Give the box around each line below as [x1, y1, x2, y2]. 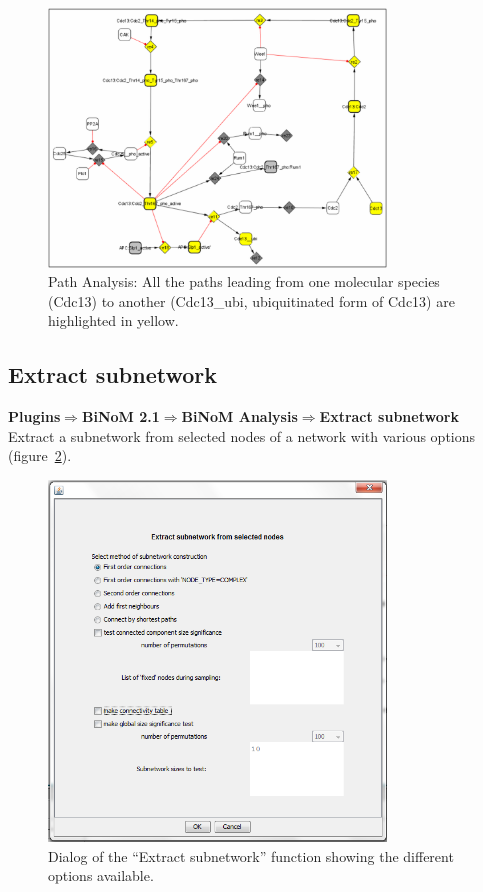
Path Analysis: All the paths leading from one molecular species [48, 271, 440, 292]
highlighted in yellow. [48, 310, 179, 331]
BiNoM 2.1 [81, 406, 160, 427]
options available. [48, 865, 154, 886]
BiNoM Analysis [181, 406, 298, 427]
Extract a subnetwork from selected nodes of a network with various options [8, 425, 476, 446]
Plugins [8, 406, 61, 427]
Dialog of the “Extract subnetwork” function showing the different [48, 845, 454, 866]
